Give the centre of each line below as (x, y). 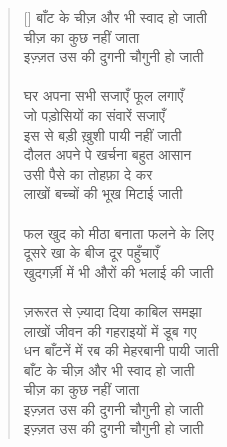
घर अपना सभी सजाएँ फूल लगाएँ (103, 95)
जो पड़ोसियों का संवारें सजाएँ (94, 114)
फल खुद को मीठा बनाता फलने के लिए (118, 232)
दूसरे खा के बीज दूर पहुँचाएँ (91, 252)
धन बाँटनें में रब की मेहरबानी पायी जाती (121, 350)
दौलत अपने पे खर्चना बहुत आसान (107, 154)
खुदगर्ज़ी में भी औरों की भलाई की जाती (118, 271)
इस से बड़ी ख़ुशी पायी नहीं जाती (102, 134)
